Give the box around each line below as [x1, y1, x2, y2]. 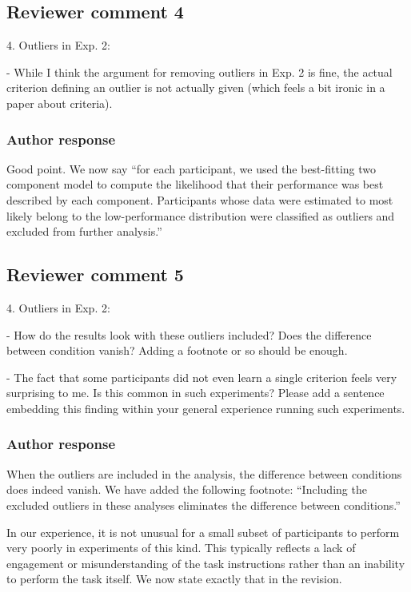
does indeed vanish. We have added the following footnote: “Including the [6, 481, 367, 498]
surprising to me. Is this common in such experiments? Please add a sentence [6, 384, 385, 401]
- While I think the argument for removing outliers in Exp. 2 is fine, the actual [6, 63, 393, 80]
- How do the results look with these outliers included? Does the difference [6, 326, 372, 343]
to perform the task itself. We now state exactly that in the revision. [6, 570, 342, 587]
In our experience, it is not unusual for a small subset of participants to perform [6, 523, 400, 540]
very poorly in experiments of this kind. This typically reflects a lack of [6, 539, 356, 556]
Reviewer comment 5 [6, 262, 184, 287]
